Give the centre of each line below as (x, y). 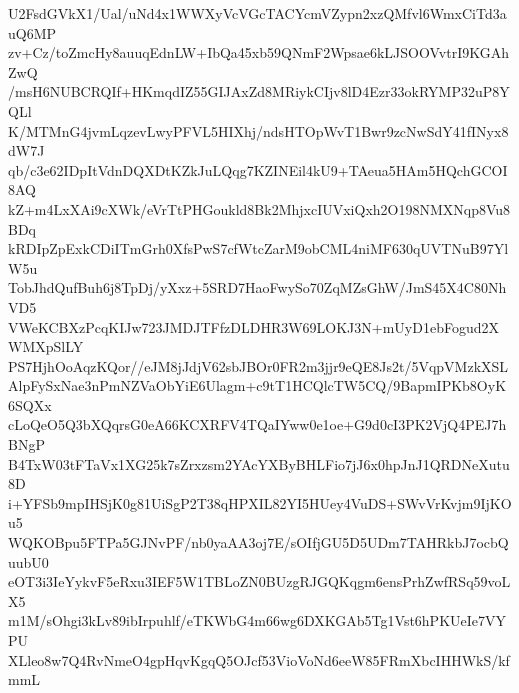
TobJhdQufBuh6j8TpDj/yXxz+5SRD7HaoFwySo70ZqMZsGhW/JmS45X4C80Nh (257, 287)
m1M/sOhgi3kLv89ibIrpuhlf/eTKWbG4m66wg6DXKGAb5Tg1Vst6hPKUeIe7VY (257, 620)
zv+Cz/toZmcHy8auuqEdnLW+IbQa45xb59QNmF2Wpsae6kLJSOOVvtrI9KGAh (258, 52)
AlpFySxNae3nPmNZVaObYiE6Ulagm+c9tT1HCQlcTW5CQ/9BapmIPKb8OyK (257, 385)
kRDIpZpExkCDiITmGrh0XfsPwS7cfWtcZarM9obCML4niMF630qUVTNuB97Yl (258, 248)
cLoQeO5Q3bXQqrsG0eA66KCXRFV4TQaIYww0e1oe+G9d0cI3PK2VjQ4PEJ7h (257, 424)
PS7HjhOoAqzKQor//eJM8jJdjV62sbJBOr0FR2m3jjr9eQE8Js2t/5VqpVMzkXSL (258, 365)
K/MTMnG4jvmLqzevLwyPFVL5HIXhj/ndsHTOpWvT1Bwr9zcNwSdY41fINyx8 (258, 130)
